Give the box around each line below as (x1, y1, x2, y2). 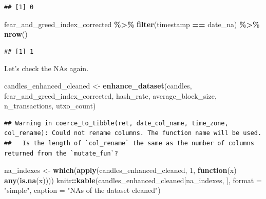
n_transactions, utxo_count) (4, 100, 96, 111)
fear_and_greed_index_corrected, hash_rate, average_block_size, (4, 90, 217, 101)
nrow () (4, 29, 28, 39)
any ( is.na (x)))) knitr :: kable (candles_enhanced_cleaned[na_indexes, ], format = (4, 174, 262, 185)
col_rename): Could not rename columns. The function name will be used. (4, 129, 262, 137)
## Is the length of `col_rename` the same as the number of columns (4, 139, 254, 147)
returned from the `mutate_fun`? (4, 149, 118, 157)
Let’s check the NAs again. (4, 63, 89, 74)
